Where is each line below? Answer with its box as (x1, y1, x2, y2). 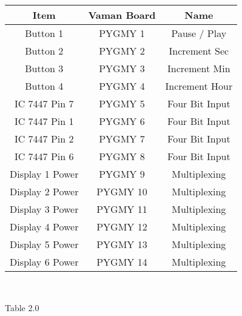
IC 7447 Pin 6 (14, 149, 74, 163)
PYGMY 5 (99, 96, 145, 110)
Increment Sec (169, 44, 229, 58)
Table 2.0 (5, 301, 39, 314)
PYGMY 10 (96, 184, 147, 198)
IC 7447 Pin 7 (14, 96, 74, 110)
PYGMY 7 (99, 132, 145, 146)
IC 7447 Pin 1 (14, 114, 74, 128)
